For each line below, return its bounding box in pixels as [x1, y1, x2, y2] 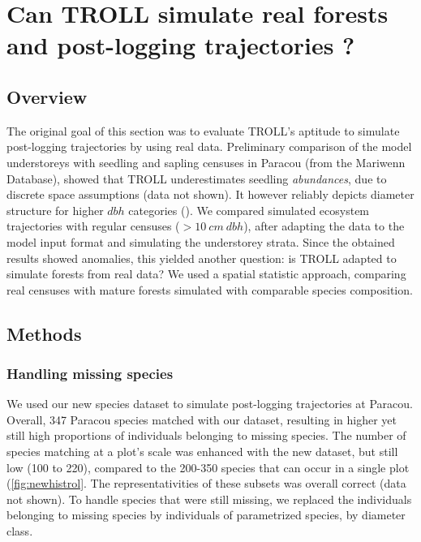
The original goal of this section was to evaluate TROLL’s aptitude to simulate [6, 122, 400, 139]
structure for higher [6, 201, 104, 218]
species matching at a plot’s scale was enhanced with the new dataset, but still [6, 443, 398, 460]
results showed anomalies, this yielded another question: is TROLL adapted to [6, 249, 397, 266]
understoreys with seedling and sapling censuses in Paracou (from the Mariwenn [6, 153, 406, 170]
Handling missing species [6, 363, 174, 383]
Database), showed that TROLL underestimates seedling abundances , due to [6, 170, 387, 187]
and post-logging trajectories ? [6, 28, 355, 62]
